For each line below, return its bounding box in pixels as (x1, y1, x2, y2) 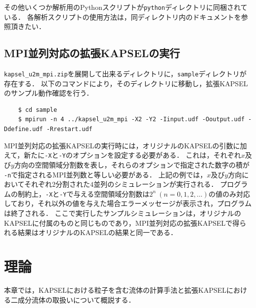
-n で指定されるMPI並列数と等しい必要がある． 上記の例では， (4, 169, 207, 179)
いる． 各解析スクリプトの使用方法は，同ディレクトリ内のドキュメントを (4, 11, 241, 22)
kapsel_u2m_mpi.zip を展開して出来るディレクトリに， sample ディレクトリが (4, 68, 247, 79)
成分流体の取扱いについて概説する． (17, 294, 135, 305)
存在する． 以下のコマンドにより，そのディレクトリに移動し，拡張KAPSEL (4, 78, 248, 88)
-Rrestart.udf (46, 126, 92, 133)
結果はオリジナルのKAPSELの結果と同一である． (17, 227, 177, 238)
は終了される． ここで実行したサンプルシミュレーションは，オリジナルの (4, 208, 241, 218)
